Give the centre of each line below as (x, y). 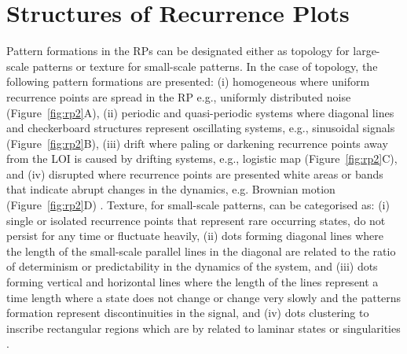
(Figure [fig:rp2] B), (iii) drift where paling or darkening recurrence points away (197, 143)
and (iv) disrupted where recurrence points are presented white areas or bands (195, 173)
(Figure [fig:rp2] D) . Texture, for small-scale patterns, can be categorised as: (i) (198, 205)
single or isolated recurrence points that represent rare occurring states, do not (196, 220)
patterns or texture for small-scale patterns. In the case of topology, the (205, 66)
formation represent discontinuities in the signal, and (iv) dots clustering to (188, 313)
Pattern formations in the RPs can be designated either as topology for (178, 51)
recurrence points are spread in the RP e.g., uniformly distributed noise (179, 96)
